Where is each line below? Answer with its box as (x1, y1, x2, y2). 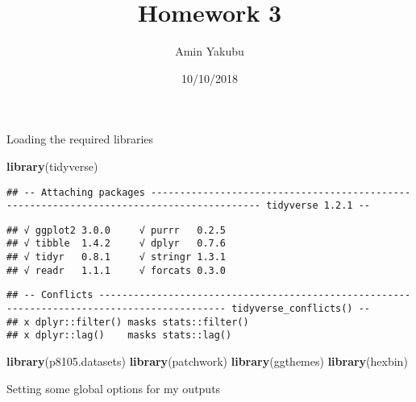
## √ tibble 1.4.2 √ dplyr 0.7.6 (6, 238, 227, 250)
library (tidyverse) (6, 157, 98, 174)
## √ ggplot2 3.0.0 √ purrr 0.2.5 (6, 224, 227, 236)
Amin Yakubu (175, 43, 244, 60)
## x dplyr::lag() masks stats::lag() (6, 329, 232, 342)
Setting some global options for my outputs (6, 379, 221, 396)
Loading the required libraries (6, 131, 154, 147)
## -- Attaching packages (6, 186, 145, 198)
